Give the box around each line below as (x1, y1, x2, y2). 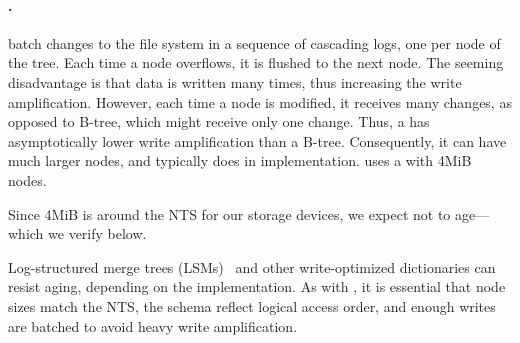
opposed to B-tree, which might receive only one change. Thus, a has (8, 111, 430, 132)
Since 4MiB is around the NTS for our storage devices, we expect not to (8, 203, 451, 224)
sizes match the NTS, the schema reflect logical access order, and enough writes (8, 295, 496, 316)
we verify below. (48, 223, 147, 244)
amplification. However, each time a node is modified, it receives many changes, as (8, 91, 512, 112)
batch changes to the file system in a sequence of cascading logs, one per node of (8, 32, 501, 53)
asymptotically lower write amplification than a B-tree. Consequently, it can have (8, 130, 507, 151)
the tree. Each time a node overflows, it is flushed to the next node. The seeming (8, 52, 504, 73)
